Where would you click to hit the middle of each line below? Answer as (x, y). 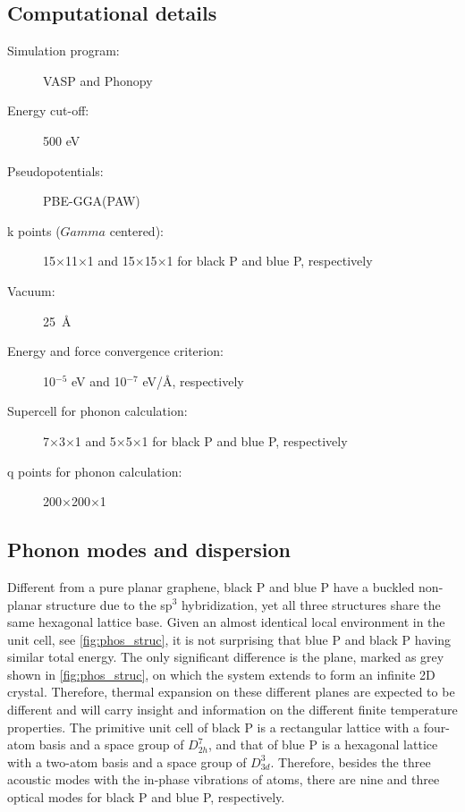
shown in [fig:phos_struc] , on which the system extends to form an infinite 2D (221, 674)
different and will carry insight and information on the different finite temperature (232, 710)
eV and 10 (99, 381)
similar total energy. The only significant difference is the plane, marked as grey (226, 657)
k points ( (34, 230)
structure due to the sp (109, 604)
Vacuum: (31, 290)
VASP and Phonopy (98, 80)
